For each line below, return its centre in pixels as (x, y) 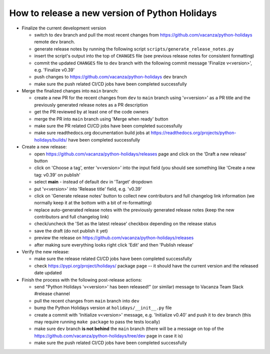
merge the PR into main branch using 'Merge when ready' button (101, 119)
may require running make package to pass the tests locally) (97, 321)
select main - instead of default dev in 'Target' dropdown (93, 182)
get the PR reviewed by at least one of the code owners (91, 112)
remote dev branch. (54, 42)
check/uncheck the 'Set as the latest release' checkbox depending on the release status (125, 224)
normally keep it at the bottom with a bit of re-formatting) (93, 203)
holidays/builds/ (51, 139)
